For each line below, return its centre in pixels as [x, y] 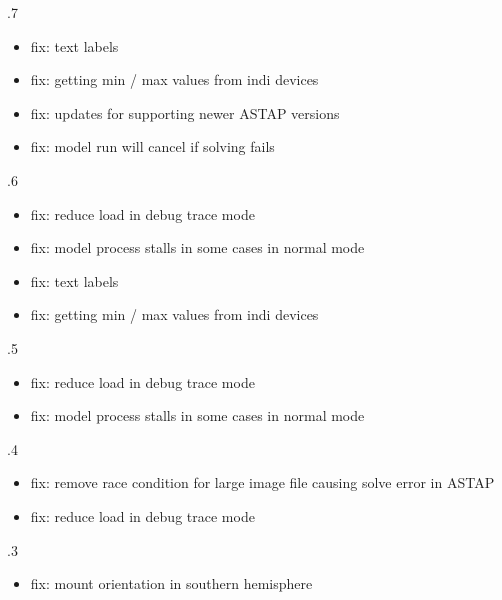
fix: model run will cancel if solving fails [152, 146]
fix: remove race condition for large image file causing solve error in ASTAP [262, 482]
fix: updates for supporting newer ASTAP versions [185, 112]
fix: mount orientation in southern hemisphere [171, 583]
